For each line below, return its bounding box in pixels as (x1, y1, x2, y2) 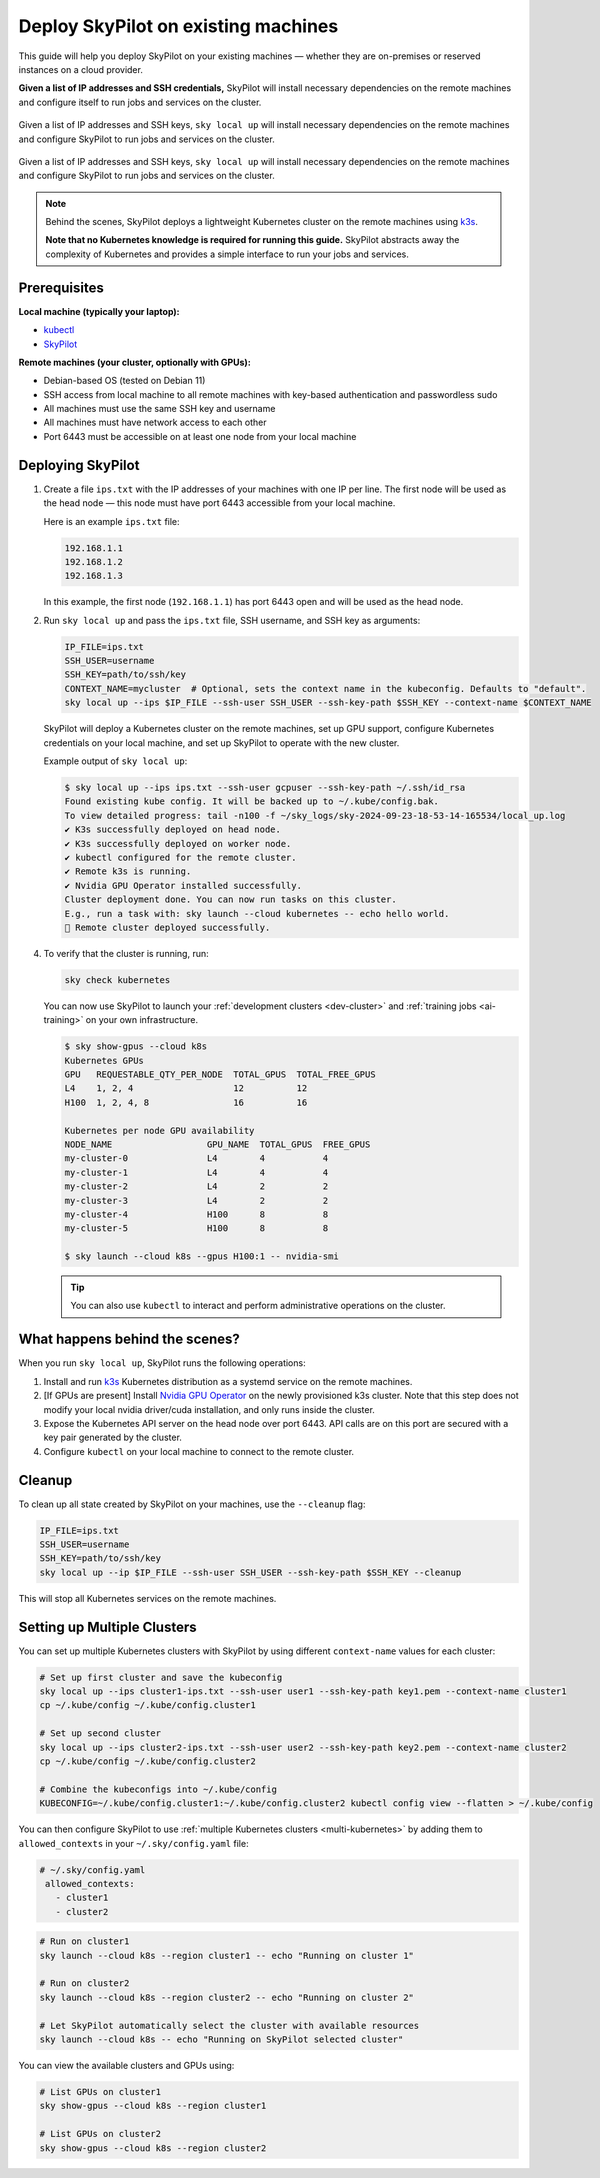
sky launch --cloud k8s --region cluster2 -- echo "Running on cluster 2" (39, 1991, 415, 2003)
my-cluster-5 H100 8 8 (64, 1223, 329, 1234)
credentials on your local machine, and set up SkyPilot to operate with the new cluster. (43, 736, 400, 749)
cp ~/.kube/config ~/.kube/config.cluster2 (39, 1756, 257, 1767)
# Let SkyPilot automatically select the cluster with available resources (39, 2020, 420, 2031)
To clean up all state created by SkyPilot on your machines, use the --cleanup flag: (18, 1498, 366, 1510)
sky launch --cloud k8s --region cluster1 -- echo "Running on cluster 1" (39, 1950, 415, 1961)
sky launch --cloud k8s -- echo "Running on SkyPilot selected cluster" (39, 2034, 404, 2045)
